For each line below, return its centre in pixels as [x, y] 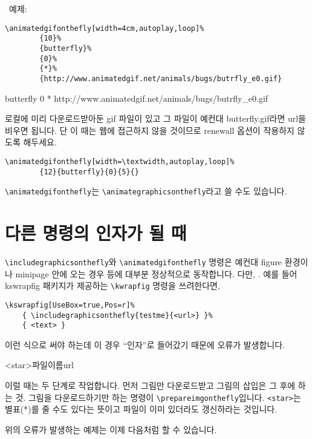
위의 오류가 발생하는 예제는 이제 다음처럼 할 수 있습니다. [111, 429]
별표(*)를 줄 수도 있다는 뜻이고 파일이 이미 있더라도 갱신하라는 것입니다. [141, 409]
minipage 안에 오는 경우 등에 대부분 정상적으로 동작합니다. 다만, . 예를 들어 [156, 273]
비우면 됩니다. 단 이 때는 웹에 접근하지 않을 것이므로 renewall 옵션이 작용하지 [150, 130]
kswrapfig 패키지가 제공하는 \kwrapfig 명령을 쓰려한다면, [112, 286]
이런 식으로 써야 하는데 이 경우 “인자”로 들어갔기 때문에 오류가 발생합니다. [145, 344]
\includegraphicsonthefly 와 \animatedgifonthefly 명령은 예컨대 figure [144, 262]
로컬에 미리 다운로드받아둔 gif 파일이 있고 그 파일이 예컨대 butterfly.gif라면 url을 [155, 118]
